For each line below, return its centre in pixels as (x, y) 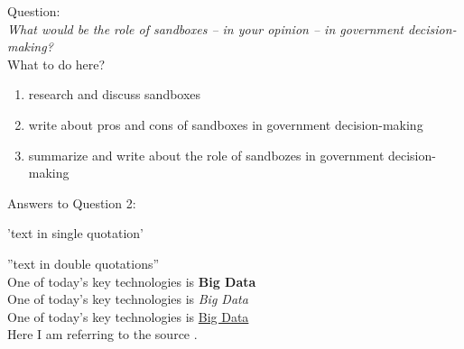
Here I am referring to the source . (102, 334)
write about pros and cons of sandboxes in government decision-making (226, 124)
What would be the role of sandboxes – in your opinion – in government (205, 28)
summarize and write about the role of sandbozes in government (206, 155)
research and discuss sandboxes (115, 94)
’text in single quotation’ (75, 233)
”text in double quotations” (84, 263)
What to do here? (56, 64)
